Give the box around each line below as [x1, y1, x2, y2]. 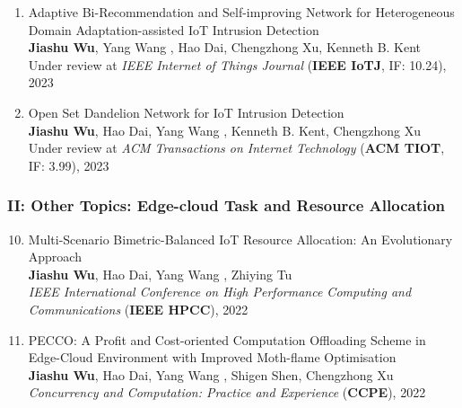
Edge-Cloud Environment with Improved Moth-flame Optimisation [28, 348, 397, 367]
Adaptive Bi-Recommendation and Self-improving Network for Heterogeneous [28, 3, 455, 21]
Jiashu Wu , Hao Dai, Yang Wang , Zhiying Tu [28, 264, 292, 283]
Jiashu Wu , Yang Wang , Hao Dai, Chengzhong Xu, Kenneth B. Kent [28, 38, 422, 57]
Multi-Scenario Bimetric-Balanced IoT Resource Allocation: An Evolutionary [28, 229, 453, 248]
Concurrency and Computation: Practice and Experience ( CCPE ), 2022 [28, 383, 426, 402]
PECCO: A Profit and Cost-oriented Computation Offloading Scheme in [28, 330, 426, 349]
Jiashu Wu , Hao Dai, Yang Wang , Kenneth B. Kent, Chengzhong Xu [28, 120, 422, 139]
